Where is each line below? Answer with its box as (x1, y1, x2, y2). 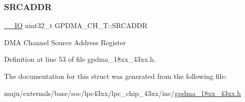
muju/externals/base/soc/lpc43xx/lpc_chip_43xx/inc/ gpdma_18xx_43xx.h (4, 87, 241, 98)
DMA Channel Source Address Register (4, 37, 126, 47)
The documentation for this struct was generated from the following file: (4, 71, 227, 81)
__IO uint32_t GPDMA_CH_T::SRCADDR (4, 20, 147, 31)
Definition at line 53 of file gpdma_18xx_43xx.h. (4, 54, 156, 64)
